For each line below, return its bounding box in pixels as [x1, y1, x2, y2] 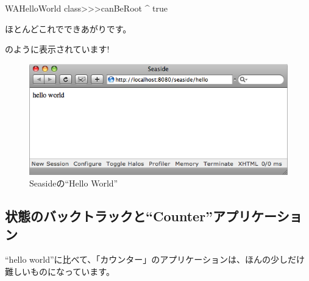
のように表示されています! [5, 43, 110, 55]
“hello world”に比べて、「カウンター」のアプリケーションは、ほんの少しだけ [5, 253, 305, 266]
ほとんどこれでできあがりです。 [5, 22, 132, 35]
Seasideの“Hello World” [29, 177, 118, 190]
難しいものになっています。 [5, 265, 115, 277]
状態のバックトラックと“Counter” [5, 207, 213, 226]
